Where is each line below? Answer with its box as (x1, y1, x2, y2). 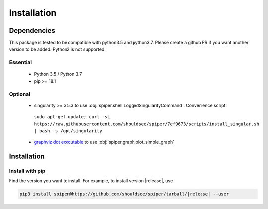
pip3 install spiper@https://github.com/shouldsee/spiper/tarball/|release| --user (19, 191, 229, 197)
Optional (9, 90, 31, 97)
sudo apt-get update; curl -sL (34, 114, 110, 120)
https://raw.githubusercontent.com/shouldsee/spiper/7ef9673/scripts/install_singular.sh (34, 121, 259, 127)
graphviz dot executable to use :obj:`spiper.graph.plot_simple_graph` (34, 139, 175, 145)
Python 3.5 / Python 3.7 (34, 71, 82, 77)
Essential (9, 59, 32, 66)
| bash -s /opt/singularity (34, 128, 103, 134)
